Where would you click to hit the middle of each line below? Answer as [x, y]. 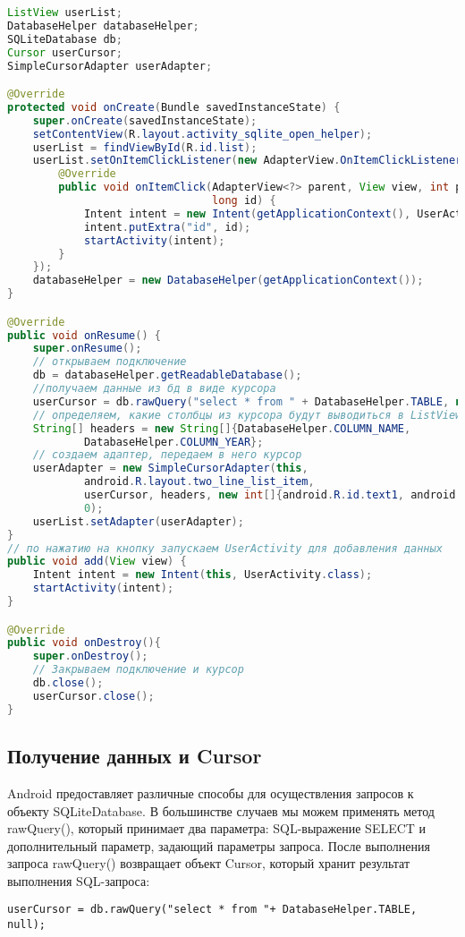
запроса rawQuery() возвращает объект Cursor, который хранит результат [209, 863]
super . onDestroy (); [90, 656]
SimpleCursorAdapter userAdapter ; [110, 66]
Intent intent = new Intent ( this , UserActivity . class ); [203, 575]
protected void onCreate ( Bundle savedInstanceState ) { [174, 107]
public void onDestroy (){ [84, 643]
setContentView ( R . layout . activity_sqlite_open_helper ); [203, 134]
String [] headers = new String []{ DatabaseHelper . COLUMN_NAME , [222, 428]
